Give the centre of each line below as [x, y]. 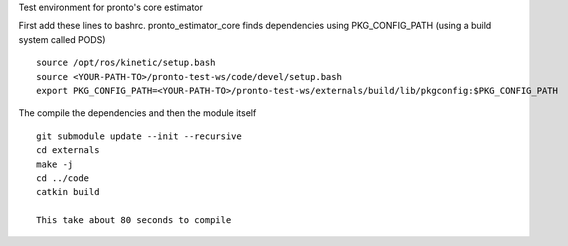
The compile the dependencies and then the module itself [137, 113]
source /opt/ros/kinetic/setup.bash [126, 63]
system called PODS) [62, 39]
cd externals [68, 150]
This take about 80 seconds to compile [134, 220]
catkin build [68, 192]
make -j [55, 164]
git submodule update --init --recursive [139, 136]
